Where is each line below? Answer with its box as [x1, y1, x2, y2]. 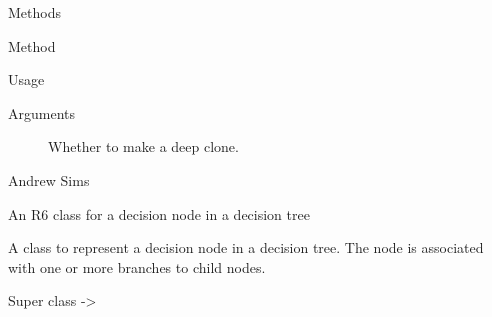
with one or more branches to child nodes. [8, 256, 266, 277]
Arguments [8, 102, 76, 123]
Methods [8, 2, 61, 22]
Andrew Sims [8, 169, 90, 190]
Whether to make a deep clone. [48, 136, 239, 157]
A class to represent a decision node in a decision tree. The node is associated [8, 237, 484, 258]
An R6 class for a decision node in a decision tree [8, 203, 310, 224]
